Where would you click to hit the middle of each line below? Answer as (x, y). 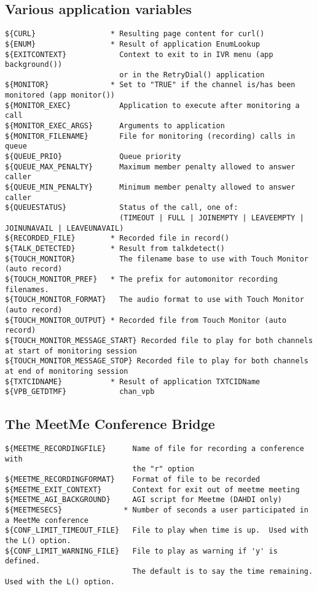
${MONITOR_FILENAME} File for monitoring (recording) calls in (150, 136)
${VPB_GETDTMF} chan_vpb (80, 392)
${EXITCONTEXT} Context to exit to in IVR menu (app (139, 54)
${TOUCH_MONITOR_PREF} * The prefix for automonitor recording (141, 279)
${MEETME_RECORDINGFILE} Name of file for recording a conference (155, 449)
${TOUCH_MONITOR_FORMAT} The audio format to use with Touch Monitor (155, 300)
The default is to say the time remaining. (223, 571)
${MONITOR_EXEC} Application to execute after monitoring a (152, 105)
